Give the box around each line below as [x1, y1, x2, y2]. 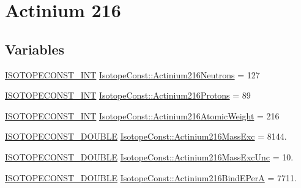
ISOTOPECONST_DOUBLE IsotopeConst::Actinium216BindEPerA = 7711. [5, 171, 297, 184]
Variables [5, 39, 65, 58]
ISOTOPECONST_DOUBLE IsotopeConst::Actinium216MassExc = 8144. [5, 130, 287, 143]
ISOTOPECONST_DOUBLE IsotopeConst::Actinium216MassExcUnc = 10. [5, 150, 294, 163]
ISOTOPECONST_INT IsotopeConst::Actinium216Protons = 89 [5, 89, 251, 102]
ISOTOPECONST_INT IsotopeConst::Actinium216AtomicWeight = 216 [5, 109, 280, 122]
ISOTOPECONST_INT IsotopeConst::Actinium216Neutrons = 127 [5, 68, 260, 81]
